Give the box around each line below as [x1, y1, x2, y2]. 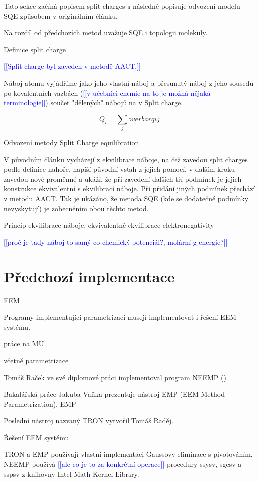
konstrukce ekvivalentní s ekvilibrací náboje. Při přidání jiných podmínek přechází [4, 183, 255, 194]
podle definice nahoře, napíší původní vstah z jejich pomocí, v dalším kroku [4, 164, 235, 174]
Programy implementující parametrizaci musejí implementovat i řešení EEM [4, 312, 237, 322]
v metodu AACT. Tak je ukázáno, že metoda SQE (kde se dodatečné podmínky [4, 193, 249, 204]
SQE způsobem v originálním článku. [4, 10, 118, 21]
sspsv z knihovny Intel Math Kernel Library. [4, 468, 139, 479]
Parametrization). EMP [4, 398, 76, 409]
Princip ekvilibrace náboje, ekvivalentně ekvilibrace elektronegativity [4, 220, 214, 230]
